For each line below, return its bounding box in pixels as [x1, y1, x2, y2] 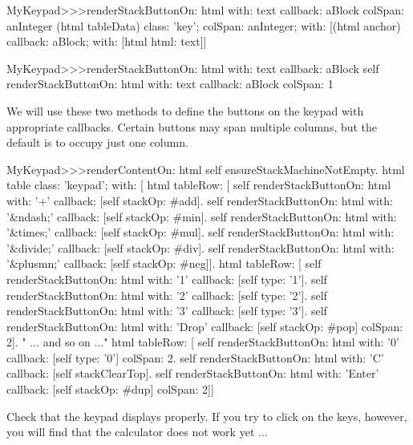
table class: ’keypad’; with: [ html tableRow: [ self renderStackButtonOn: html [6, 176, 391, 193]
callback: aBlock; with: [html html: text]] [6, 33, 207, 50]
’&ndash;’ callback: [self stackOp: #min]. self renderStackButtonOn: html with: [6, 208, 397, 225]
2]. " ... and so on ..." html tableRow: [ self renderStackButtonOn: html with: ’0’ [6, 334, 399, 350]
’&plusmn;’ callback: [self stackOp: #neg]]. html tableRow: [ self [6, 255, 322, 272]
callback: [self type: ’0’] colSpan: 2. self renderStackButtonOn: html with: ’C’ [6, 349, 384, 366]
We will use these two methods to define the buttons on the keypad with [6, 102, 364, 119]
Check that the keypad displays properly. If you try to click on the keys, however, [6, 407, 407, 424]
